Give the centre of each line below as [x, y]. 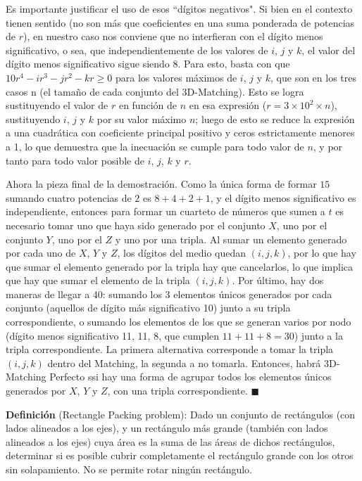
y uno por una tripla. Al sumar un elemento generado [231, 239]
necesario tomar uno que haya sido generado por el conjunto [136, 225]
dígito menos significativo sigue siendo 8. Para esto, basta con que [148, 64]
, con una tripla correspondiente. [177, 391]
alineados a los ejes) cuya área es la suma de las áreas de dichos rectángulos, [170, 441]
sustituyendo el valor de [57, 105]
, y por [328, 146]
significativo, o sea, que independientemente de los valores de [137, 50]
